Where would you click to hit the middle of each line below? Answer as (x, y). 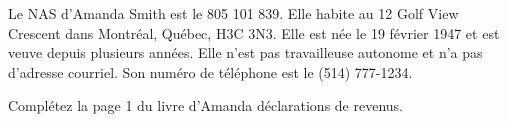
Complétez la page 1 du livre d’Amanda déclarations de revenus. (205, 105)
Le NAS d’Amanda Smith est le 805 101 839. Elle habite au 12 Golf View (233, 13)
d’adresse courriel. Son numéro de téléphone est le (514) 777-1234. (210, 71)
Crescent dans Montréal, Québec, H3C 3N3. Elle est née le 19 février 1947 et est (254, 32)
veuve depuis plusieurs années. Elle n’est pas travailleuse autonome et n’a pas (245, 52)
